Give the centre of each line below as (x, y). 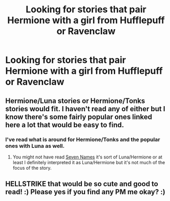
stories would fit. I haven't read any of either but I (85, 109)
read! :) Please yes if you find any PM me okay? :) (85, 192)
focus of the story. (32, 168)
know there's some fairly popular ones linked (79, 117)
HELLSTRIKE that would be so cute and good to (82, 184)
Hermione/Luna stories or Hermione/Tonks (75, 101)
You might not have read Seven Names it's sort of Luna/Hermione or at (88, 157)
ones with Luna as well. (35, 146)
